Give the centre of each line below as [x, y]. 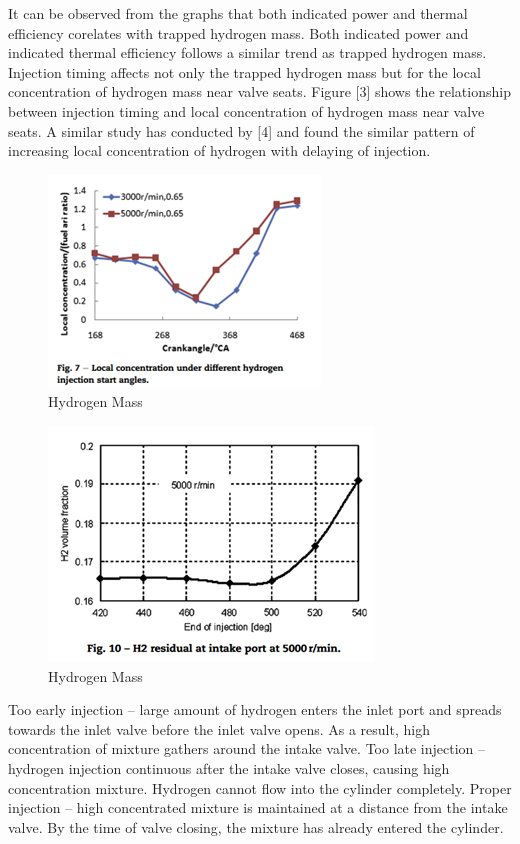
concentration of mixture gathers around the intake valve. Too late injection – [247, 748]
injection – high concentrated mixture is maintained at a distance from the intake [258, 807]
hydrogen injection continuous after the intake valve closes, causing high [229, 767]
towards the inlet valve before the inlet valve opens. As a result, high [219, 728]
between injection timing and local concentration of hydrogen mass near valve [246, 110]
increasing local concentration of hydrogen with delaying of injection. [219, 150]
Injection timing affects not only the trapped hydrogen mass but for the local [244, 71]
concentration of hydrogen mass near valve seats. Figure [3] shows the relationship [259, 91]
